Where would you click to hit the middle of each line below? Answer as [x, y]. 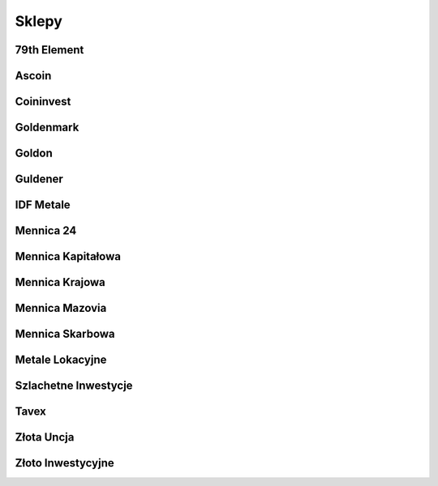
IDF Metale [43, 205]
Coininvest [43, 102]
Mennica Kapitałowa [68, 256]
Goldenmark [47, 128]
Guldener [39, 179]
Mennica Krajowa [60, 282]
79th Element [49, 50]
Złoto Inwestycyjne [64, 463]
